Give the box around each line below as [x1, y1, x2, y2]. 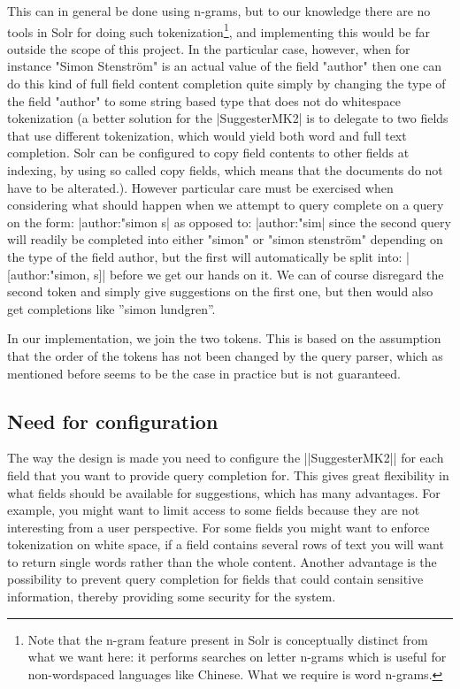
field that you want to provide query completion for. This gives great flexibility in [7, 465, 449, 484]
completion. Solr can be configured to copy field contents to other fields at [7, 143, 410, 162]
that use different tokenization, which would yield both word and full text [7, 126, 407, 144]
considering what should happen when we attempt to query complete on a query [7, 195, 444, 214]
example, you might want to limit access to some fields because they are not [7, 501, 420, 519]
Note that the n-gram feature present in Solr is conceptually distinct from [27, 630, 428, 648]
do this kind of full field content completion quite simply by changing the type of [7, 74, 446, 93]
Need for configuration [7, 407, 218, 434]
